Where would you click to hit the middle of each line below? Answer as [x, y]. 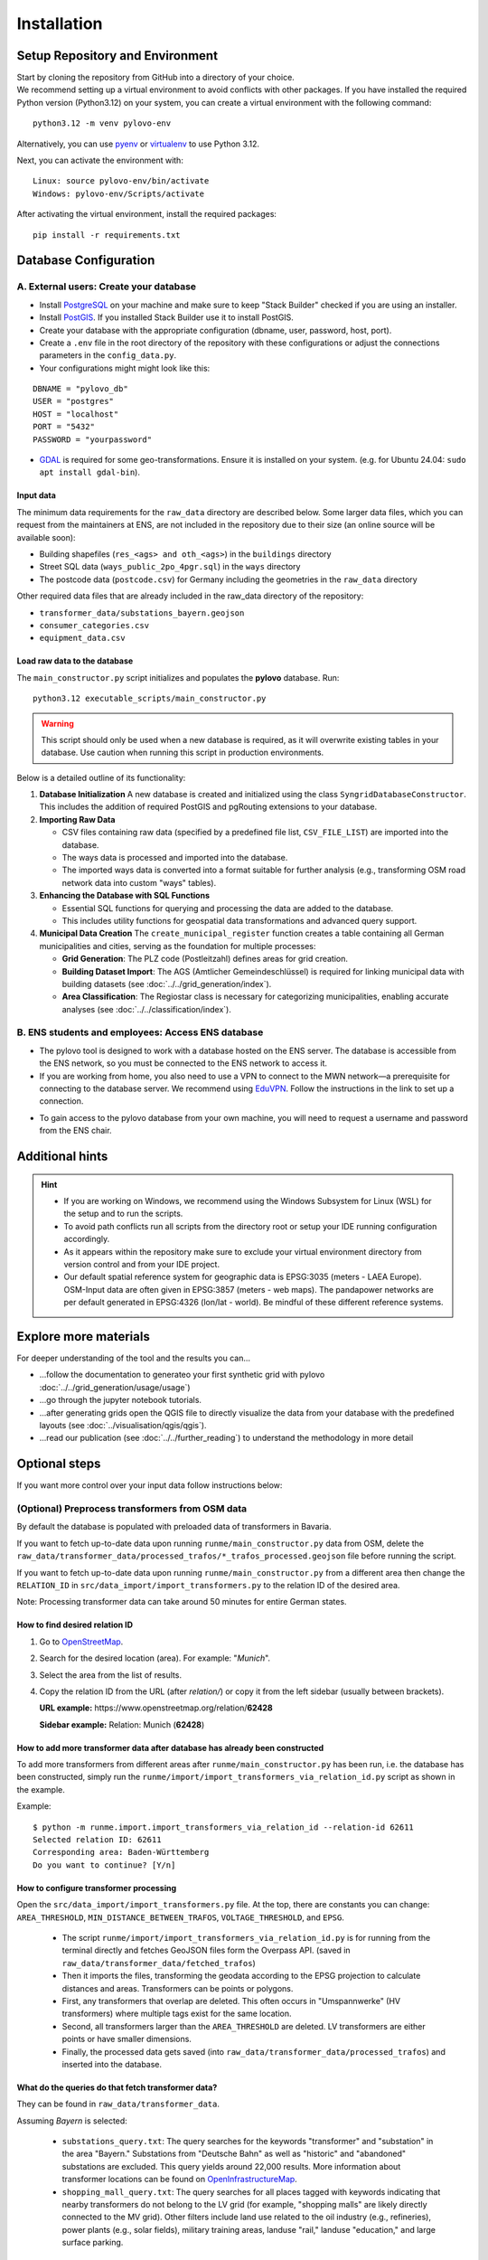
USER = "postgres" [74, 401]
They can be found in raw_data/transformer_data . [118, 2104]
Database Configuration [86, 261]
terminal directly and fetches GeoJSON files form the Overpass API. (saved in [206, 1950]
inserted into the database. [112, 2064]
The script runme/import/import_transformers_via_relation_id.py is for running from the [246, 1938]
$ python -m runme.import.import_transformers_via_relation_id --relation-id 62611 [224, 1827]
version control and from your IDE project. [142, 1264]
